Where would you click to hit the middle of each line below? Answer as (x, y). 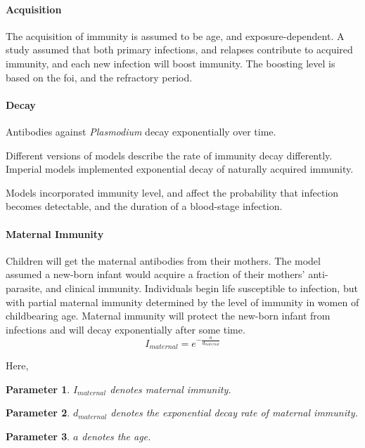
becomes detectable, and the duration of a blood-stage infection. (144, 206)
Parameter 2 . (38, 413)
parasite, (24, 288)
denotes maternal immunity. (171, 389)
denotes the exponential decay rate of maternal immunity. (234, 413)
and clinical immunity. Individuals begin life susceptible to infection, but (201, 288)
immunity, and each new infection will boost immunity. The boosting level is (171, 63)
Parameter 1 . (38, 389)
